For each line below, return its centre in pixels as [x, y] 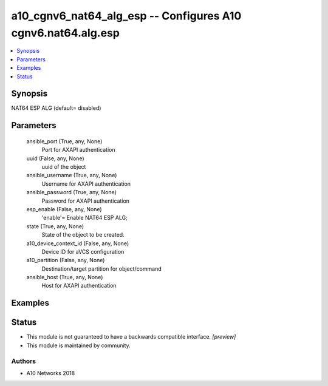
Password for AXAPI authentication [86, 201]
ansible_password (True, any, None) [71, 192]
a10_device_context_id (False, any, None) [78, 243]
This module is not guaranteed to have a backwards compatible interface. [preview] [131, 337]
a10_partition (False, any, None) [66, 260]
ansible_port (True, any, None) [64, 141]
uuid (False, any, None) [55, 158]
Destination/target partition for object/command [101, 269]
